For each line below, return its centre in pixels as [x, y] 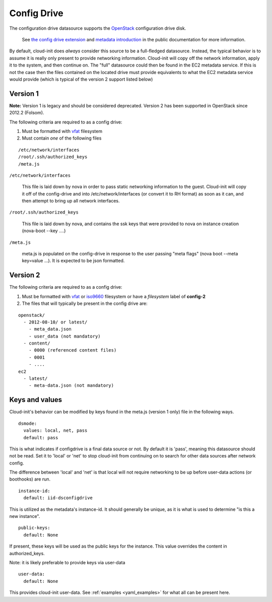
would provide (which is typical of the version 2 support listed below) [81, 79]
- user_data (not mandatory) [64, 336]
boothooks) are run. [30, 479]
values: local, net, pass [55, 430]
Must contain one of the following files [62, 138]
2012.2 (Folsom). [27, 113]
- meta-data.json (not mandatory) [71, 386]
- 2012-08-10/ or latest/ [55, 322]
